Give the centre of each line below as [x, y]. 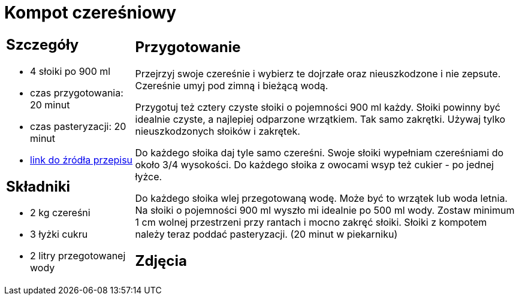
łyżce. [149, 176]
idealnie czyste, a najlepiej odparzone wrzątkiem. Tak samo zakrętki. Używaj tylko [320, 119]
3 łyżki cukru [59, 234]
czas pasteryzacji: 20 [78, 126]
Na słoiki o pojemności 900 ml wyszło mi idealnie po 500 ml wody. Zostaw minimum [325, 210]
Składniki [38, 186]
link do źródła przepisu [82, 160]
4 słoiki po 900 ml [70, 71]
